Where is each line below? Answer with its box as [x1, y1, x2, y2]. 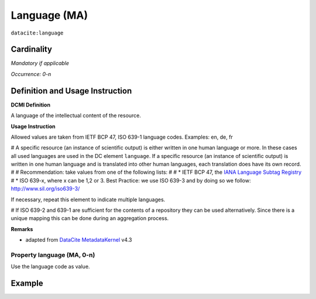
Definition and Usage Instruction [11, 85, 132, 96]
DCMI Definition [11, 101, 51, 108]
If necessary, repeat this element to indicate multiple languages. [11, 196, 166, 203]
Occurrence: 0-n [11, 70, 51, 77]
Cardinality [11, 44, 53, 54]
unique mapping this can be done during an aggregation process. [11, 215, 169, 222]
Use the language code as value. [11, 263, 90, 270]
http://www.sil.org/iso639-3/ [11, 185, 80, 193]
